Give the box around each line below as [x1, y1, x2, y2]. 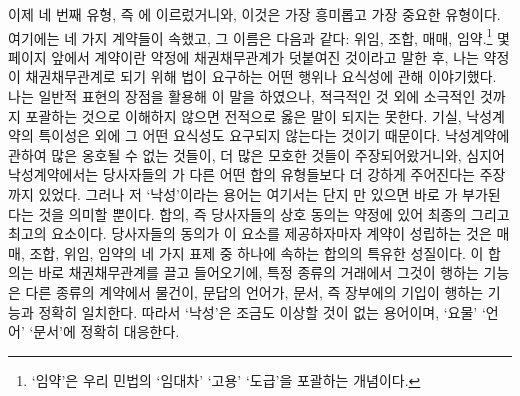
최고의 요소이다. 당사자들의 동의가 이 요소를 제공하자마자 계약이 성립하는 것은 [8, 223, 492, 244]
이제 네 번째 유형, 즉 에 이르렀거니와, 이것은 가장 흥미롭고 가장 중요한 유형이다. [8, 4, 501, 24]
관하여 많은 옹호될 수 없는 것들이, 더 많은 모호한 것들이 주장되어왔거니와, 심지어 [8, 144, 505, 165]
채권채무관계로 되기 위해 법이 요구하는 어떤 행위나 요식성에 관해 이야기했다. [25, 66, 497, 87]
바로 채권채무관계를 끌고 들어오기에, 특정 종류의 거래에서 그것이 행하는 [38, 262, 479, 283]
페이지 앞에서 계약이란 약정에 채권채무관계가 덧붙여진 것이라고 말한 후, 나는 [8, 46, 479, 67]
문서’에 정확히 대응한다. [33, 321, 180, 342]
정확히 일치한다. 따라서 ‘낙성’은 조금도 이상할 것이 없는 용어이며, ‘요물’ [38, 301, 478, 322]
